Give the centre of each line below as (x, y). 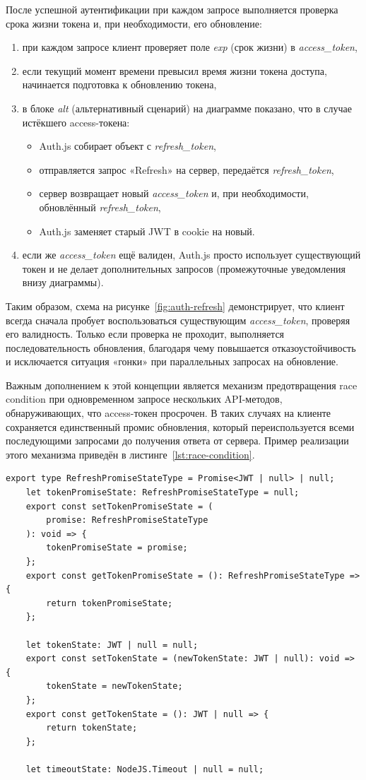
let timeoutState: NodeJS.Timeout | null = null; (145, 769)
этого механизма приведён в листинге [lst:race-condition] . (130, 454)
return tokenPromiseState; (110, 603)
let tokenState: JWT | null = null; (112, 645)
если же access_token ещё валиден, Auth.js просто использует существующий (191, 255)
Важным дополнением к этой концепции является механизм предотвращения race (182, 385)
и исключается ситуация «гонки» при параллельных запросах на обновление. (172, 361)
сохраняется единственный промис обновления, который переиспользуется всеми (180, 426)
